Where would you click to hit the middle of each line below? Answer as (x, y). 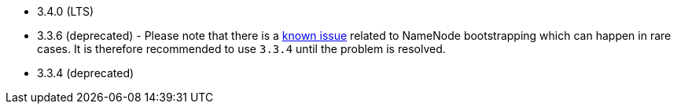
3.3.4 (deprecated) (86, 73)
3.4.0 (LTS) (66, 11)
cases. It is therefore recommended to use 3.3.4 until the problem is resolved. (241, 49)
